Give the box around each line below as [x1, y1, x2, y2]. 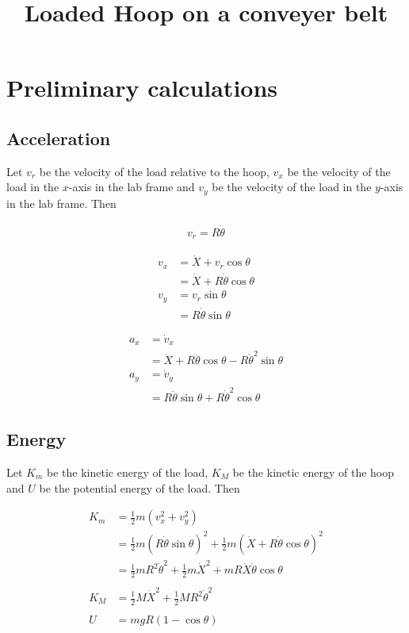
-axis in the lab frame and [68, 178, 195, 195]
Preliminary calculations [6, 71, 278, 104]
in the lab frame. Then [6, 194, 117, 211]
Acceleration [6, 125, 111, 150]
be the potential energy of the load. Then [39, 479, 240, 496]
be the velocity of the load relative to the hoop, [39, 163, 269, 179]
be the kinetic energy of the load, [47, 463, 208, 480]
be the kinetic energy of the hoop [232, 463, 395, 480]
